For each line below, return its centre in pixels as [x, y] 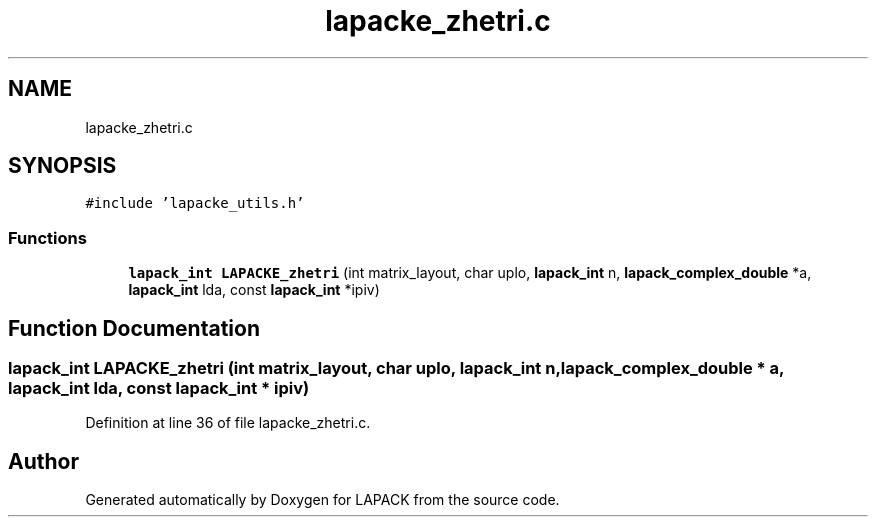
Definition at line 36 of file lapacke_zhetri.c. [228, 423]
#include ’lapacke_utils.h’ [195, 203]
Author [43, 461]
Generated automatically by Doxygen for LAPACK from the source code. [322, 500]
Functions [47, 237]
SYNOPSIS [62, 166]
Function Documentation [134, 328]
